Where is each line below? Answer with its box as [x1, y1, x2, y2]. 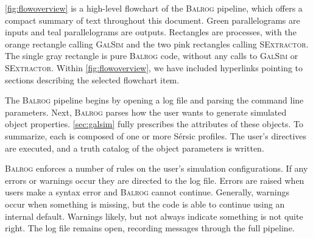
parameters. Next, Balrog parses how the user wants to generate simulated [5, 105, 287, 118]
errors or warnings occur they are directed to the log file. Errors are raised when [5, 173, 304, 186]
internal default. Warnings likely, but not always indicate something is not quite [5, 209, 303, 222]
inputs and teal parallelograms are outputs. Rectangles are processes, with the [5, 26, 297, 38]
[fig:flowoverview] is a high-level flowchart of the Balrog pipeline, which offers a [5, 2, 303, 14]
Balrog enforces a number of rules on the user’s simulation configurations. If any [5, 162, 308, 175]
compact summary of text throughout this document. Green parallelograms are [5, 13, 300, 26]
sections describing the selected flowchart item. [5, 73, 180, 86]
